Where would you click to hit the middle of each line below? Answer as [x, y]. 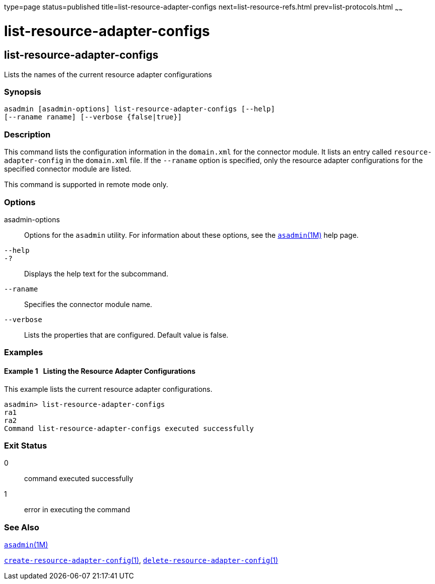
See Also [22, 527]
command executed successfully [79, 479]
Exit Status [26, 445]
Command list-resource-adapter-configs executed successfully [129, 428]
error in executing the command [77, 510]
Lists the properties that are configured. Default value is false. [126, 335]
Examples [24, 352]
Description [27, 134]
